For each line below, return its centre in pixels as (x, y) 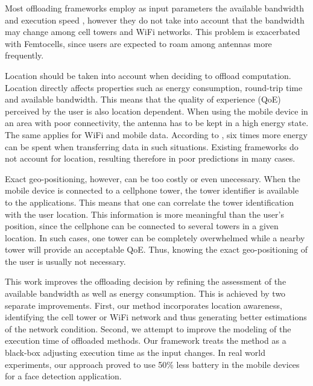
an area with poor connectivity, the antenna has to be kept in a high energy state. (157, 123)
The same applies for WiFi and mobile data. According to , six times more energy (156, 134)
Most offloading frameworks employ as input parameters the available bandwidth (154, 8)
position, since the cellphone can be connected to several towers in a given (142, 226)
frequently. (24, 55)
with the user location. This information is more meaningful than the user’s (144, 214)
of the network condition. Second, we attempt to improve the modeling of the (148, 328)
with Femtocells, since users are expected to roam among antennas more (138, 43)
